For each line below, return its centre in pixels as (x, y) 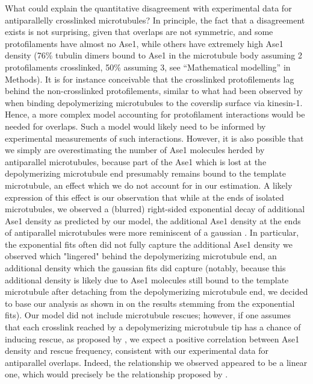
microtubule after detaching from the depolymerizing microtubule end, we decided (156, 291)
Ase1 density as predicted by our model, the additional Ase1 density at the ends (153, 220)
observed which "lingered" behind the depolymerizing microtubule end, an (141, 256)
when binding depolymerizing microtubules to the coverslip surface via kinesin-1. (154, 102)
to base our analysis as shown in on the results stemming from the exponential (150, 303)
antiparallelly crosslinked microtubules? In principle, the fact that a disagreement (155, 20)
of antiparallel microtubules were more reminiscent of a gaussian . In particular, (152, 232)
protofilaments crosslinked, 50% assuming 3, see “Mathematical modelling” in (148, 67)
